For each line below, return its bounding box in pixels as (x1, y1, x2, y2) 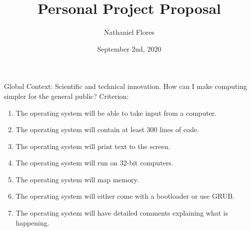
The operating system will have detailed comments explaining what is (15, 208, 228, 218)
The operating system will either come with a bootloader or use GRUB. (15, 191, 235, 201)
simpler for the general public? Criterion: (4, 90, 129, 101)
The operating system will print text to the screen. (15, 141, 170, 151)
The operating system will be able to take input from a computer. (15, 107, 217, 118)
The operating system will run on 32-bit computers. (15, 157, 173, 168)
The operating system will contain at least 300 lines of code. (15, 124, 199, 135)
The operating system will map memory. (15, 174, 139, 184)
